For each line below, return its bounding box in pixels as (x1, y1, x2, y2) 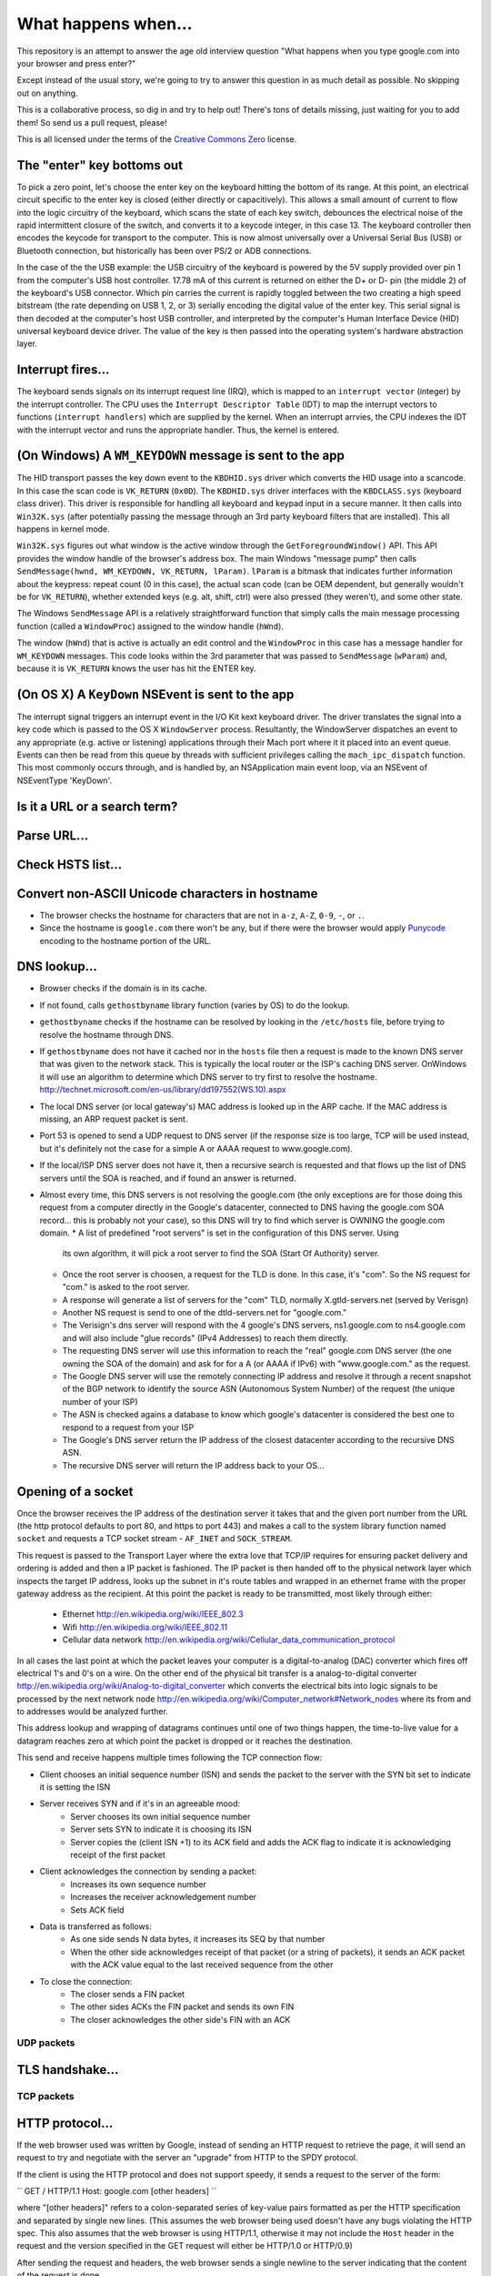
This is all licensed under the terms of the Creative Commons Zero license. (16, 133, 297, 145)
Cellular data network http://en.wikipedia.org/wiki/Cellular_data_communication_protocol (62, 1634, 396, 1645)
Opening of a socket (16, 1484, 134, 1499)
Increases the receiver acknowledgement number (70, 1892, 257, 1903)
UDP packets (16, 2037, 75, 2049)
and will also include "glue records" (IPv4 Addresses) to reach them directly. (62, 1332, 349, 1343)
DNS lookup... (16, 959, 97, 974)
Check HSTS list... (16, 857, 123, 872)
